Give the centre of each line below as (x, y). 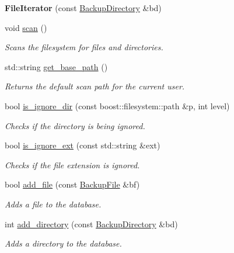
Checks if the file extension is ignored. (72, 164)
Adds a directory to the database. (63, 243)
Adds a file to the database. (53, 204)
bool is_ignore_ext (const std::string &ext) (83, 145)
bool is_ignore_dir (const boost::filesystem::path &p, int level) (117, 105)
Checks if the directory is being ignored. (75, 125)
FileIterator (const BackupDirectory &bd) (83, 8)
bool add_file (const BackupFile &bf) (72, 184)
